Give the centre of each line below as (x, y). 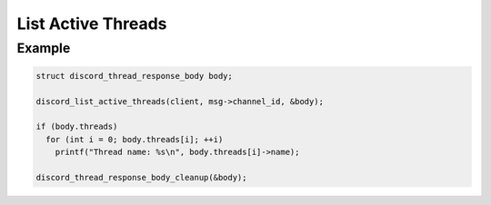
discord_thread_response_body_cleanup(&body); (141, 177)
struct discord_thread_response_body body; (135, 76)
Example (44, 48)
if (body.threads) (77, 127)
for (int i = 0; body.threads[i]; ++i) (135, 139)
